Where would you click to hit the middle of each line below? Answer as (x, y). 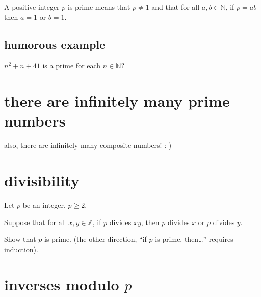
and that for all (176, 7)
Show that (20, 239)
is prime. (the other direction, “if (96, 239)
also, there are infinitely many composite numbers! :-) (88, 145)
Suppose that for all (35, 222)
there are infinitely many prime (117, 101)
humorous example (55, 44)
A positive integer (32, 7)
